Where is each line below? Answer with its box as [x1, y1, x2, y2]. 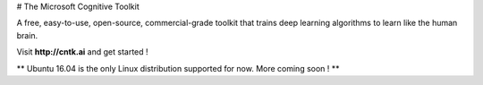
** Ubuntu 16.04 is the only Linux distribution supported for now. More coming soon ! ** [16, 63, 340, 73]
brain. [16, 30, 38, 40]
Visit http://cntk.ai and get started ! [16, 47, 148, 57]
